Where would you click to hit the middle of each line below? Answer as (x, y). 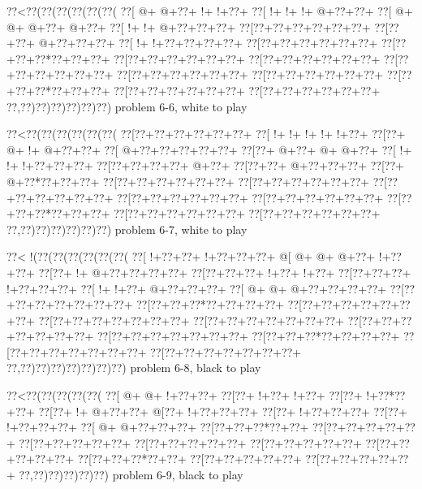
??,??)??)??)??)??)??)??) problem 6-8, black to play (134, 368)
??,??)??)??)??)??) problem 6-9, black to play (131, 475)
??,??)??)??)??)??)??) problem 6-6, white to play (127, 106)
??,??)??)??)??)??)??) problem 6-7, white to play (127, 229)
